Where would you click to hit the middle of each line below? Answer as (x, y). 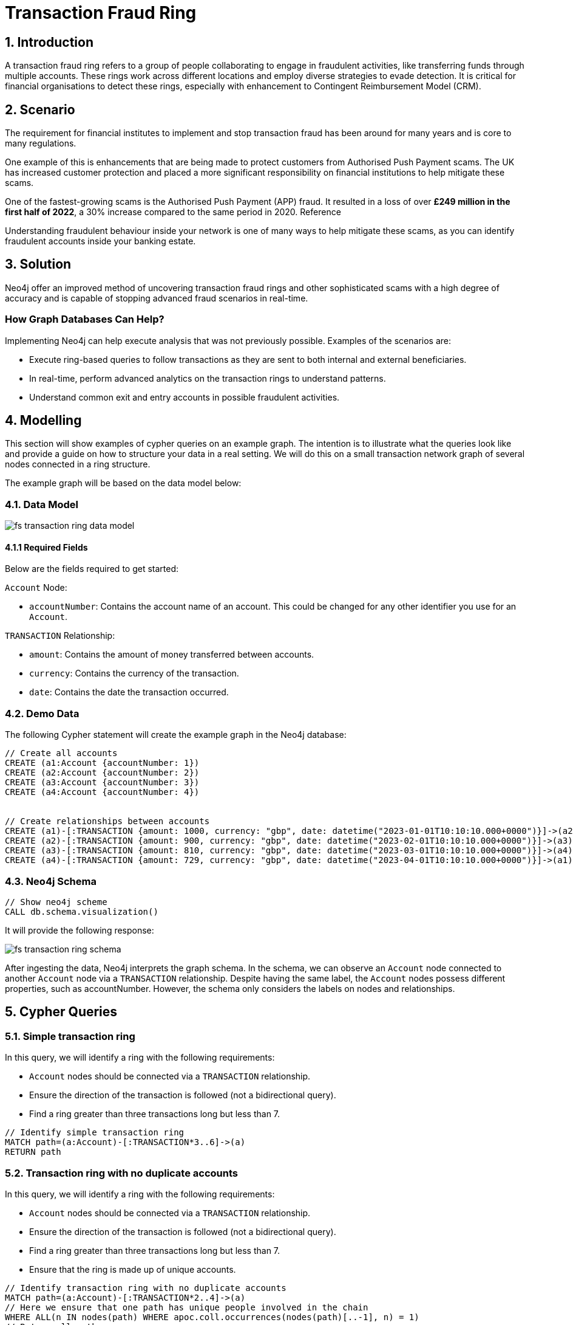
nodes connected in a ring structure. (78, 464)
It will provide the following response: (80, 930)
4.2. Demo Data (42, 713)
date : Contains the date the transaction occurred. (129, 692)
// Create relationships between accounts (107, 821)
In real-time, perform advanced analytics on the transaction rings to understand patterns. (208, 378)
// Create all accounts (61, 753)
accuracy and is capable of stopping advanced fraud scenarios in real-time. (157, 298)
